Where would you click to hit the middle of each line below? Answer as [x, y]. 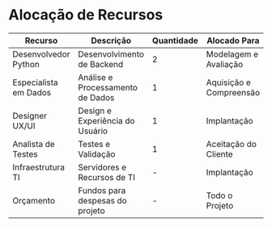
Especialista [35, 82]
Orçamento [34, 200]
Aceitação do [232, 144]
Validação [97, 153]
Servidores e [102, 167]
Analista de [34, 144]
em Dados [32, 92]
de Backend [101, 64]
